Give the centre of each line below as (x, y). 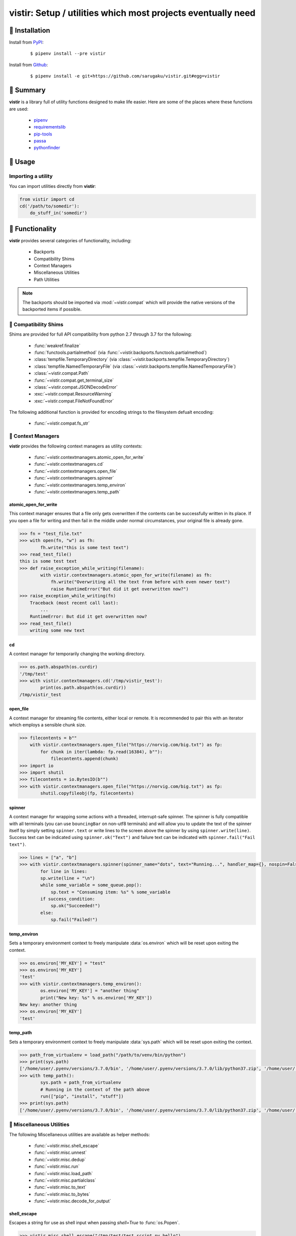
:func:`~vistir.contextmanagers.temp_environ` (80, 485)
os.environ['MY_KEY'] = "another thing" (90, 991)
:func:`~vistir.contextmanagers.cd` (69, 464)
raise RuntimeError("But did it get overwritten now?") (120, 589)
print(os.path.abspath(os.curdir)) (83, 688)
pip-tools (43, 134)
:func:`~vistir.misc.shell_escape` (67, 1146)
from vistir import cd (47, 199)
